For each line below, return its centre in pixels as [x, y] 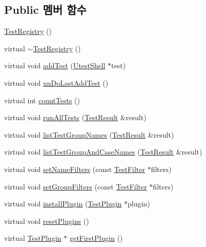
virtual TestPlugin [33, 238]
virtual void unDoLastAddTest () [56, 82]
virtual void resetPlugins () [47, 221]
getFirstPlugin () [96, 238]
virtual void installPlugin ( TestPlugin [63, 204]
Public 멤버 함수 [45, 9]
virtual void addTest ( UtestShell [55, 65]
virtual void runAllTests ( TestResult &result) [75, 117]
